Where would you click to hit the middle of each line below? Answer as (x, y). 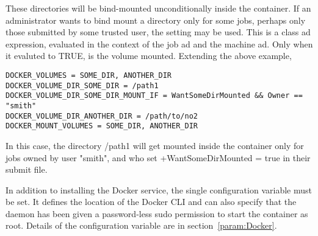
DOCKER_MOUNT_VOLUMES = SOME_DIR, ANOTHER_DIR (102, 126)
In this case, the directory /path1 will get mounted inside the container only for (155, 145)
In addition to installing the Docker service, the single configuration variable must (159, 189)
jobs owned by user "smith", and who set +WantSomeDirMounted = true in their (158, 157)
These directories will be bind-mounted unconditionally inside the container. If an (158, 8)
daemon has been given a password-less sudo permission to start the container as (157, 213)
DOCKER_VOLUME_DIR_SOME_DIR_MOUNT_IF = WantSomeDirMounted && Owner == (154, 96)
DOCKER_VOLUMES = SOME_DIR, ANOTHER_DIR (89, 75)
